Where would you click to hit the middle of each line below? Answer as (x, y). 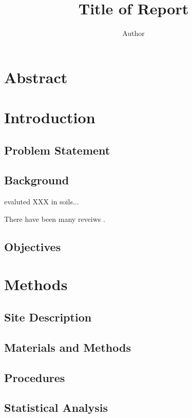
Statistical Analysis (56, 407)
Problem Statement (57, 150)
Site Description (48, 317)
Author (133, 33)
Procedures (35, 377)
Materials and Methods (68, 347)
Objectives (33, 246)
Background (37, 180)
